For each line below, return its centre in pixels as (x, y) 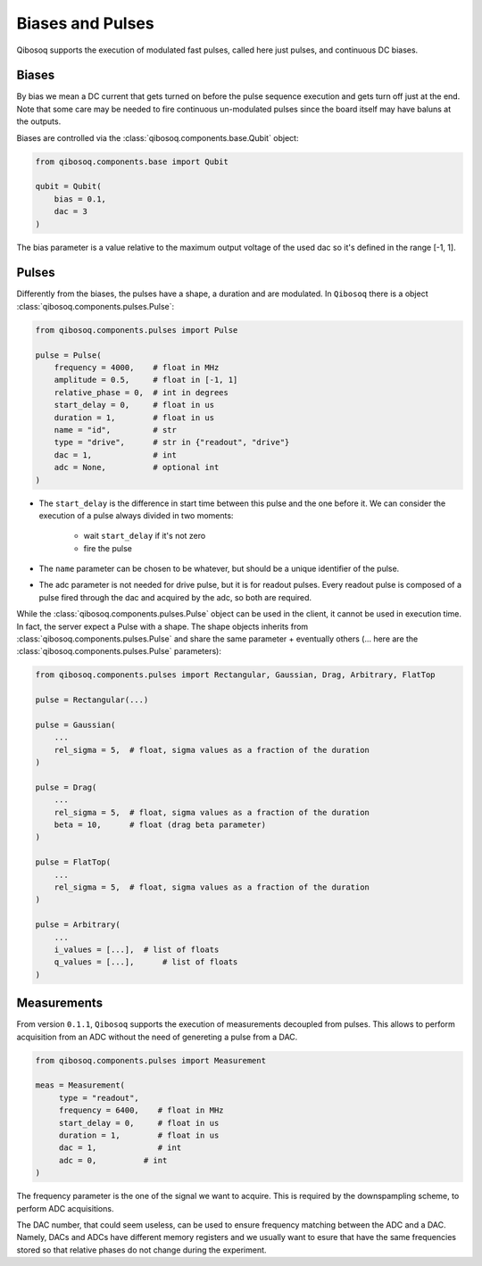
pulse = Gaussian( (75, 724)
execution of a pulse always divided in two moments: (136, 515)
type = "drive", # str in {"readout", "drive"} (172, 443)
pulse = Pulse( (68, 355)
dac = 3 (71, 211)
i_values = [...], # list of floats (137, 949)
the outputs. (39, 121)
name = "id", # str (116, 430)
